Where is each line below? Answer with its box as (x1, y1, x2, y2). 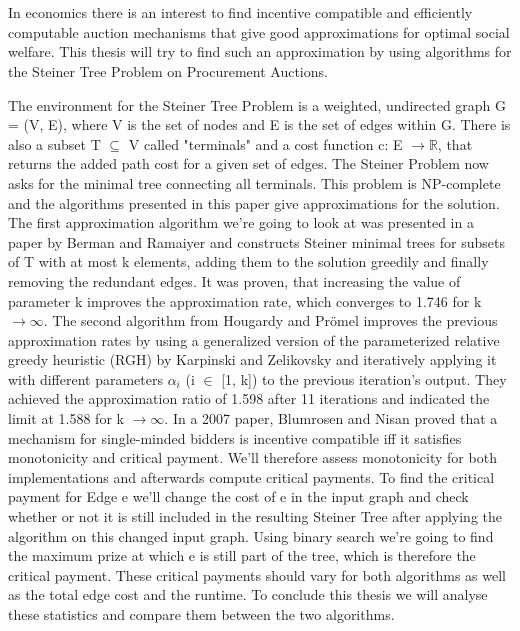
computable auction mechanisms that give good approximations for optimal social (8, 21, 510, 42)
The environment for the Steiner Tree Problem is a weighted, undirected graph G (8, 94, 507, 115)
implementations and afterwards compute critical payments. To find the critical (8, 466, 495, 487)
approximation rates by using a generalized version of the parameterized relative (8, 329, 500, 350)
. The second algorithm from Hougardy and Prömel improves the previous (43, 310, 498, 331)
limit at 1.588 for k (8, 408, 124, 429)
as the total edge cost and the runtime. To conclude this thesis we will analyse (8, 584, 488, 605)
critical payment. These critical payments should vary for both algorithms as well (8, 564, 506, 585)
